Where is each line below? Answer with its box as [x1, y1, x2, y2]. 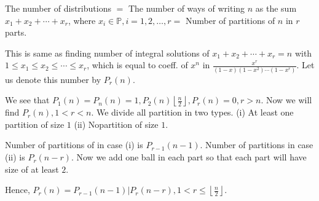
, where [68, 14, 96, 26]
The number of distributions [5, 2, 111, 14]
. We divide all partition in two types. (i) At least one [91, 106, 294, 119]
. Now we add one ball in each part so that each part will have [71, 151, 307, 164]
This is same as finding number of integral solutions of [5, 46, 210, 59]
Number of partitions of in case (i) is [5, 138, 143, 151]
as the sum [255, 2, 297, 14]
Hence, [5, 183, 30, 196]
